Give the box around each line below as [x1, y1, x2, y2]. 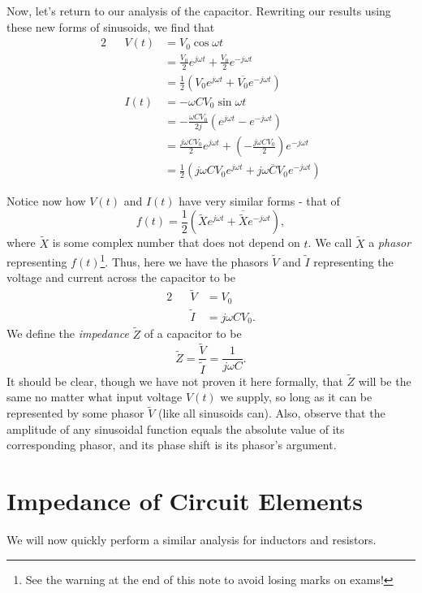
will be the [358, 372, 411, 389]
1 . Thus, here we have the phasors [100, 251, 269, 270]
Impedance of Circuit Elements [6, 484, 363, 517]
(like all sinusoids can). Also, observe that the [158, 405, 385, 422]
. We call [308, 234, 352, 251]
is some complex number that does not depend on [52, 234, 300, 251]
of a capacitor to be [144, 325, 242, 342]
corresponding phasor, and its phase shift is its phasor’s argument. [6, 436, 337, 453]
